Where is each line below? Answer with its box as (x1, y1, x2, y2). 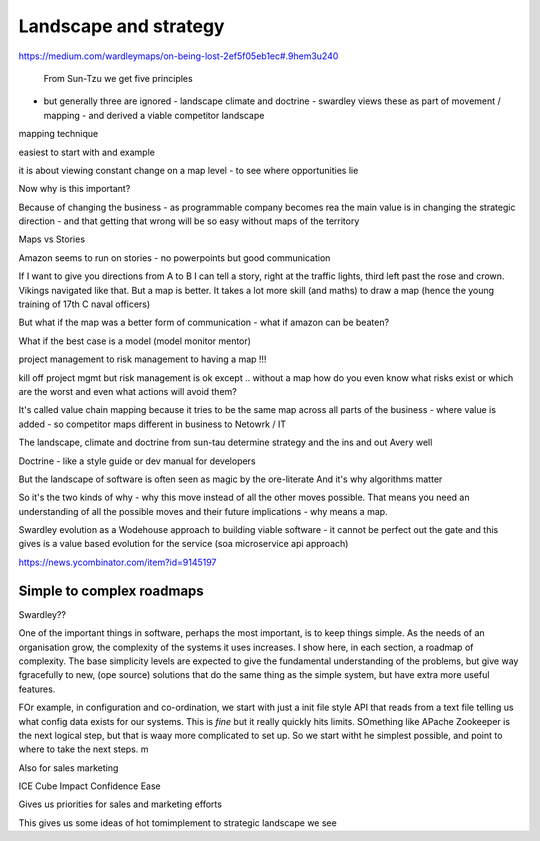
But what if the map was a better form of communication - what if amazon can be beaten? (18, 316, 390, 329)
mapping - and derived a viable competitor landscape (43, 109, 265, 121)
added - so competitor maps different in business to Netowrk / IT (18, 418, 287, 430)
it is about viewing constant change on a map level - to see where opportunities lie (18, 164, 359, 176)
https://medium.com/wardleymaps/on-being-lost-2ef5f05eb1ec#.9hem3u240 (18, 50, 339, 62)
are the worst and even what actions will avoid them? (18, 385, 237, 397)
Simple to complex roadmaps (18, 582, 204, 599)
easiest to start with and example (18, 146, 155, 158)
